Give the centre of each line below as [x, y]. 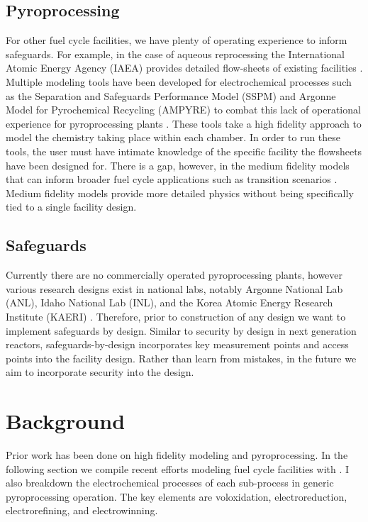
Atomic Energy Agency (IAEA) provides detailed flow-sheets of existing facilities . [184, 68]
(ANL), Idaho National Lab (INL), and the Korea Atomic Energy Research [169, 302]
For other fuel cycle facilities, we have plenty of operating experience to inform [177, 40]
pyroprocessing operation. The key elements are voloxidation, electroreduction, [177, 496]
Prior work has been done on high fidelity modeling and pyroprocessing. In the [177, 455]
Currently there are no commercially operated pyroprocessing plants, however [174, 275]
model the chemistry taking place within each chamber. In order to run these [173, 137]
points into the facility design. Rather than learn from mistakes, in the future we [181, 358]
